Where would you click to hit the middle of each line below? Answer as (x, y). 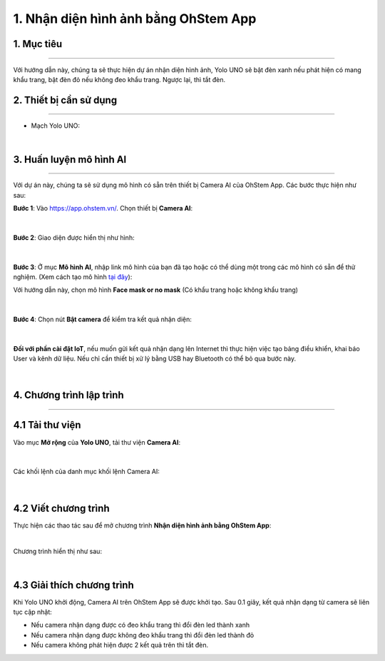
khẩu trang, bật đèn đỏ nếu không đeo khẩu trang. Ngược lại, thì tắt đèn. (119, 79)
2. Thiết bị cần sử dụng (65, 100)
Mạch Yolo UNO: (55, 126)
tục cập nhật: (33, 612)
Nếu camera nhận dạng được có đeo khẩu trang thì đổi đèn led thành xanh (140, 625)
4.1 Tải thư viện (47, 425)
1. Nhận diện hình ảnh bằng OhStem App (135, 19)
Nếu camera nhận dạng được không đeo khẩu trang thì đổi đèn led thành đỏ (143, 635)
